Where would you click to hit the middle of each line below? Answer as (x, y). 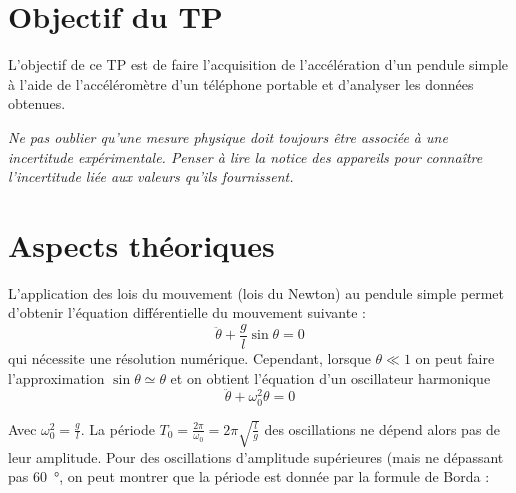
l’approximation (56, 377)
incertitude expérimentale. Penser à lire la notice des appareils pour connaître (245, 156)
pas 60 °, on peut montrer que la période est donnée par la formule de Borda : (249, 476)
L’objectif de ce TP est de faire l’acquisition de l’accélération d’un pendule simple (258, 64)
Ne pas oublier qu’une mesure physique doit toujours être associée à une (228, 136)
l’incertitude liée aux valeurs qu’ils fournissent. (151, 176)
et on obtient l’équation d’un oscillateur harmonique (330, 377)
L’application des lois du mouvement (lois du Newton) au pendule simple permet (256, 292)
